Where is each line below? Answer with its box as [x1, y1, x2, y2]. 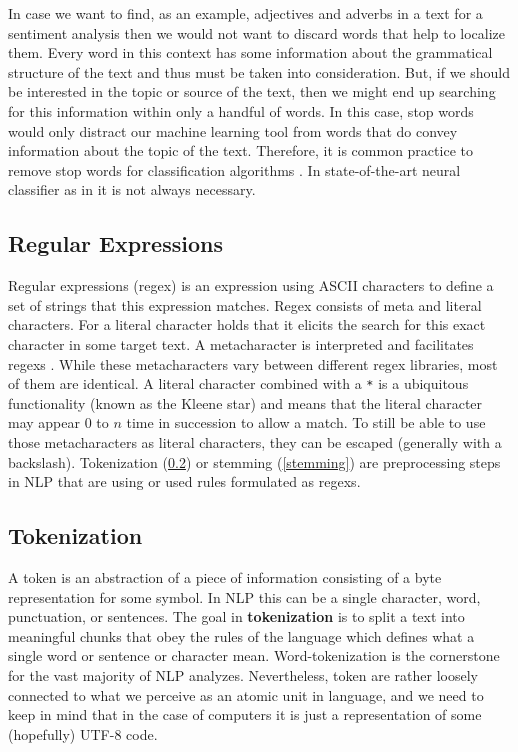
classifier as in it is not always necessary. [8, 179, 256, 200]
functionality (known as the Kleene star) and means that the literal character [8, 392, 483, 413]
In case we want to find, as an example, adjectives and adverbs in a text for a [8, 3, 483, 23]
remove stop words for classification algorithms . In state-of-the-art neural [8, 159, 461, 180]
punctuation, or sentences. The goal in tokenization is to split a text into [8, 606, 465, 627]
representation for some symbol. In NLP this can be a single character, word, [8, 586, 481, 607]
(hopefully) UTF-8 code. [8, 723, 158, 744]
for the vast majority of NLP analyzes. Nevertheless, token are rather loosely [8, 664, 478, 685]
